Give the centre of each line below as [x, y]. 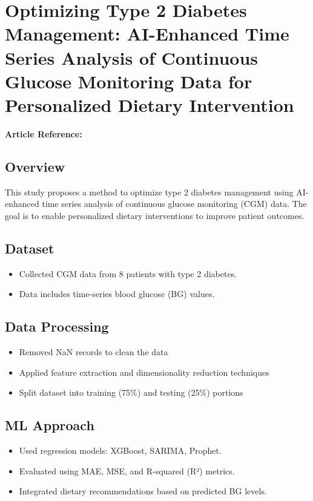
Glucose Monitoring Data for [129, 81]
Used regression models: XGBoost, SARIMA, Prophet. [120, 450]
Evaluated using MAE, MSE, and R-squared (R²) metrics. [127, 470]
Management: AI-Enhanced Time [147, 34]
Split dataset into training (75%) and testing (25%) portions [131, 392]
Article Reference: [44, 133]
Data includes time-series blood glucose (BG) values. [117, 294]
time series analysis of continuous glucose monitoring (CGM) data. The [174, 204]
